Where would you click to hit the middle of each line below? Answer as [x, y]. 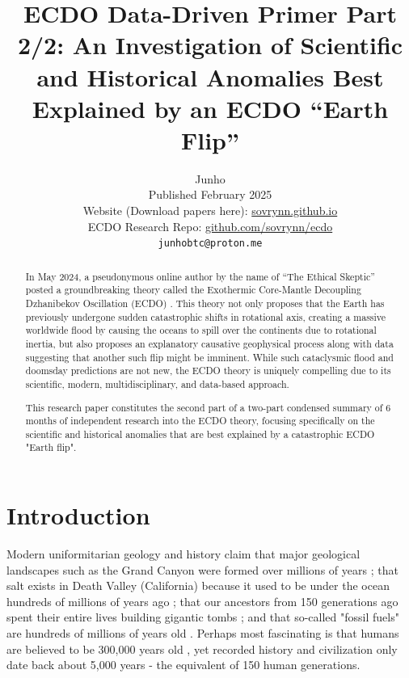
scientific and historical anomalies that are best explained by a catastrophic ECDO [200, 434]
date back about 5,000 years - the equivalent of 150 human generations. [183, 665]
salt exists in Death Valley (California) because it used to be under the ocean [198, 585]
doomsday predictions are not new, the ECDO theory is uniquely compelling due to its [208, 371]
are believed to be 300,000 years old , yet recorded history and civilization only [202, 649]
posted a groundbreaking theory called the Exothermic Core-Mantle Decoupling [193, 290]
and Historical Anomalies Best [210, 76]
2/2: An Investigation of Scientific [210, 45]
